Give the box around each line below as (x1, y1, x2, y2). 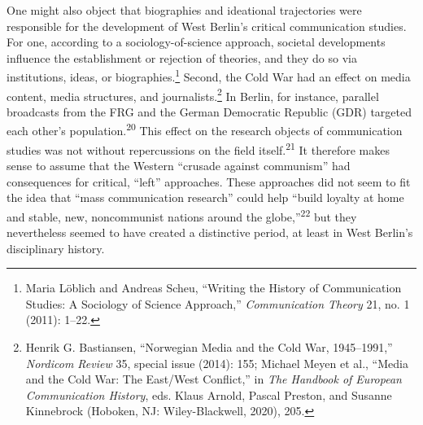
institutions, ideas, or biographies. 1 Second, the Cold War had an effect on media (7, 66, 411, 85)
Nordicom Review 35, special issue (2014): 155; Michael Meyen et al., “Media (25, 354, 408, 371)
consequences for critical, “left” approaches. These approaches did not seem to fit (7, 173, 411, 190)
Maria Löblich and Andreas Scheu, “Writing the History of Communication (25, 279, 402, 296)
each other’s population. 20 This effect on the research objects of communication (7, 120, 403, 139)
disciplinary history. (7, 239, 105, 256)
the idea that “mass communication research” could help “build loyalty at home (7, 189, 404, 206)
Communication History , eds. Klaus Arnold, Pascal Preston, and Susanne (25, 386, 392, 403)
